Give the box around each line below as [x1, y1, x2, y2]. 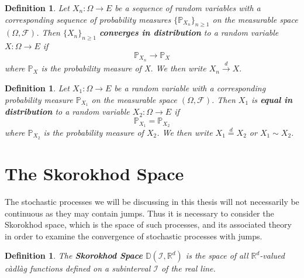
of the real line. [161, 262, 216, 274]
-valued [260, 249, 285, 262]
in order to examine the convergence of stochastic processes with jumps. [5, 229, 262, 242]
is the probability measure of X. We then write [41, 62, 206, 74]
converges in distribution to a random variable [99, 26, 279, 39]
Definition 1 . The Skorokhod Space [5, 249, 143, 262]
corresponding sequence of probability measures [5, 13, 171, 25]
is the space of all [185, 249, 248, 262]
